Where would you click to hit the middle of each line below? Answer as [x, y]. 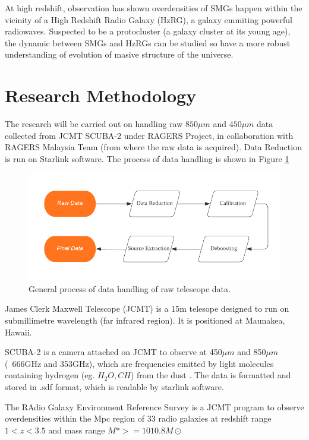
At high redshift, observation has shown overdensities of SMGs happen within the [154, 8]
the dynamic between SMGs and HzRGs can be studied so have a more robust [148, 42]
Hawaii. [18, 332]
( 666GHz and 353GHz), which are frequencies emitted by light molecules [139, 363]
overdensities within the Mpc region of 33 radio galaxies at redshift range [138, 418]
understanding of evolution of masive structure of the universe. [119, 54]
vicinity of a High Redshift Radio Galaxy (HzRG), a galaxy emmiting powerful [149, 19]
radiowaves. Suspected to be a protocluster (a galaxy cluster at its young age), [148, 31]
